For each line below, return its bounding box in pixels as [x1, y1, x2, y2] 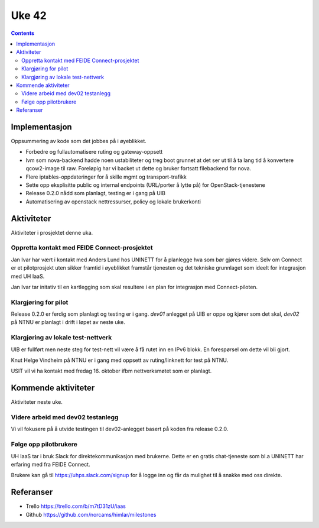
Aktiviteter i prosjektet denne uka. [11, 229, 93, 236]
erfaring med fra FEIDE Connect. [11, 461, 91, 468]
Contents [11, 30, 35, 37]
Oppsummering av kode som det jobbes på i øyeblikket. [11, 137, 147, 144]
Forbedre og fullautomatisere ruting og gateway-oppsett [25, 148, 163, 156]
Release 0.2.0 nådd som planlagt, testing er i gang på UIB [25, 190, 165, 197]
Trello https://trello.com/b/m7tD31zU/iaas [25, 503, 126, 510]
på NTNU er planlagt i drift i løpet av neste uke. [11, 319, 125, 326]
